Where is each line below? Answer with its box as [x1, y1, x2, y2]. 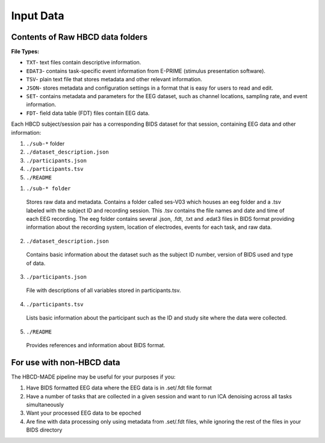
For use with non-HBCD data [11, 357, 120, 367]
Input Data [11, 9, 64, 22]
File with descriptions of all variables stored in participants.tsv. [26, 287, 181, 294]
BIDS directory [26, 426, 63, 433]
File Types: [11, 48, 40, 55]
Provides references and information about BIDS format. [26, 342, 166, 349]
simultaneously [26, 401, 64, 409]
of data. [26, 259, 46, 267]
